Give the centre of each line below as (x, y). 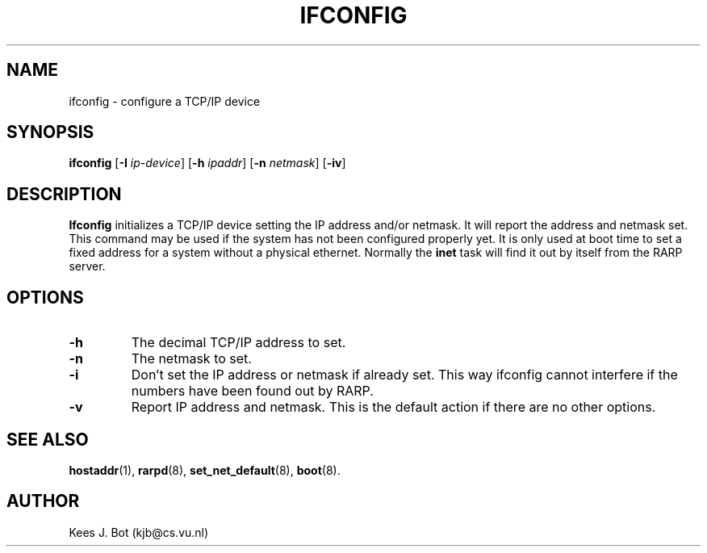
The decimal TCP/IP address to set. (238, 343)
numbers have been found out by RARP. (252, 391)
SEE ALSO (48, 439)
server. (87, 266)
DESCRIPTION (64, 194)
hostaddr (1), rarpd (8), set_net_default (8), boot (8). (205, 470)
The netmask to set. (191, 359)
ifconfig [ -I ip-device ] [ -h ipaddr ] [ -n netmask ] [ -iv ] (207, 163)
